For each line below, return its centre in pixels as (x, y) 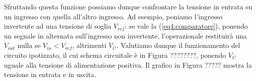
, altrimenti (89, 45)
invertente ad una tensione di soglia (58, 26)
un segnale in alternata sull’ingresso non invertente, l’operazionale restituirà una (126, 35)
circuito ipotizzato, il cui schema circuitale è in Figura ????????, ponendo (115, 55)
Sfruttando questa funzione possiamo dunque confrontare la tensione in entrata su (128, 6)
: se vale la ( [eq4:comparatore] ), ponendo (186, 26)
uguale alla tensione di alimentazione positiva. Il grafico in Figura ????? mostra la (128, 64)
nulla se (29, 45)
